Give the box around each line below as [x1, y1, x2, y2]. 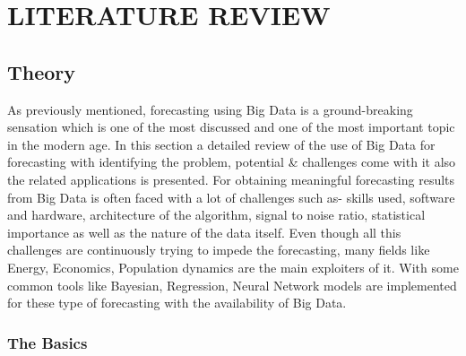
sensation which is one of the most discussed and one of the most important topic [7, 117, 455, 136]
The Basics [7, 331, 88, 353]
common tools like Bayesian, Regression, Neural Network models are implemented [7, 275, 457, 294]
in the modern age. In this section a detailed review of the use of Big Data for [7, 135, 436, 153]
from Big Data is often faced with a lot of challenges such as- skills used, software [7, 187, 455, 206]
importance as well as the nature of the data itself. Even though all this [7, 222, 401, 241]
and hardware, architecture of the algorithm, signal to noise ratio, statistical [7, 205, 426, 224]
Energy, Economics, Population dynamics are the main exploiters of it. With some [7, 257, 459, 276]
